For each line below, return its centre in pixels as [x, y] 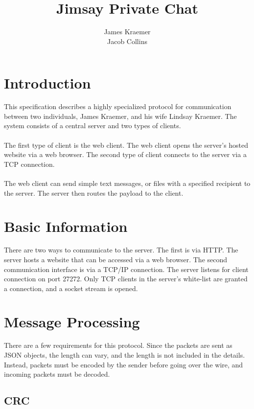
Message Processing [72, 322]
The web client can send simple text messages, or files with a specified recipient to [127, 183]
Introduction [47, 83]
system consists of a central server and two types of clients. [92, 125]
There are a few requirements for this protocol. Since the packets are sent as [118, 345]
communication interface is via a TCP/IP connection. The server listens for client [126, 269]
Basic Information [66, 226]
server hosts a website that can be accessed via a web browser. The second [116, 259]
